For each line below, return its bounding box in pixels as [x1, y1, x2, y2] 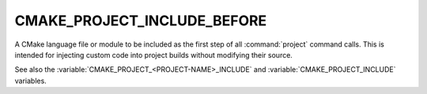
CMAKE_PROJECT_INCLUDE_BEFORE [14, 12, 267, 29]
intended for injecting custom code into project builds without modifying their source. [14, 50, 293, 59]
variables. [14, 76, 47, 85]
